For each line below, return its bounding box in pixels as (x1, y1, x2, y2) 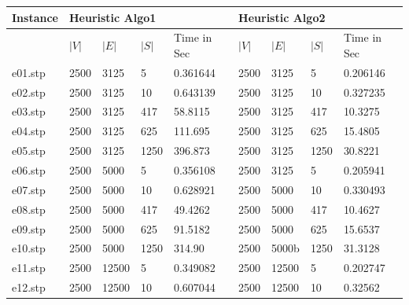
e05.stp (12, 142, 46, 159)
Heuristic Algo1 (68, 9, 157, 25)
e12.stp (12, 279, 46, 296)
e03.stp (12, 103, 46, 119)
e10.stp (12, 240, 46, 256)
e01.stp (12, 64, 46, 80)
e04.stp (12, 123, 46, 139)
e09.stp (12, 220, 46, 237)
